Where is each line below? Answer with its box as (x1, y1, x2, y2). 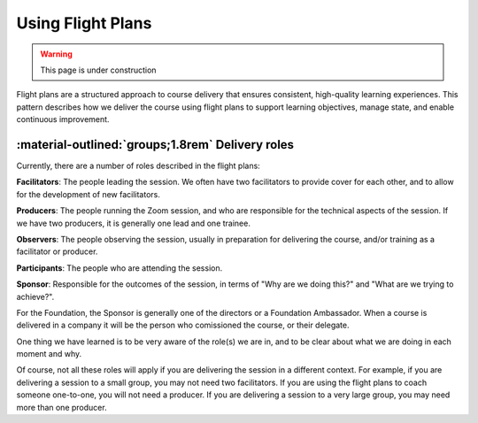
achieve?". (16, 291, 55, 302)
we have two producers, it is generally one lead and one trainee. (16, 218, 251, 228)
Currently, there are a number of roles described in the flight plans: (16, 160, 260, 172)
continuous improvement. (16, 114, 110, 125)
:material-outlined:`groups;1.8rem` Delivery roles (16, 137, 295, 152)
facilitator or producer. (16, 246, 98, 257)
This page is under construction (40, 65, 157, 75)
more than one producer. (16, 402, 107, 412)
